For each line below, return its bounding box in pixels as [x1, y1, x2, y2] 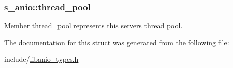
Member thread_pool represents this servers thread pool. [4, 20, 183, 31]
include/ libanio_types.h [4, 54, 79, 64]
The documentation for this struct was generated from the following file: [4, 37, 229, 47]
